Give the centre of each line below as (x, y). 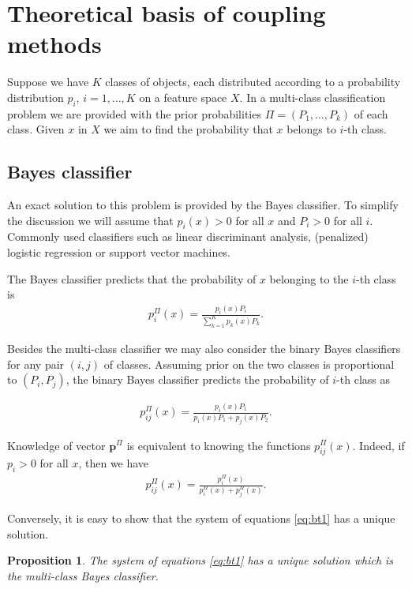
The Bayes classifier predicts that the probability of (132, 278)
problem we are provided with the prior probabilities (134, 113)
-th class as (363, 379)
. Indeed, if (378, 445)
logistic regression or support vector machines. (119, 252)
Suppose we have (48, 82)
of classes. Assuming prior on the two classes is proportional (249, 364)
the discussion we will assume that (90, 220)
